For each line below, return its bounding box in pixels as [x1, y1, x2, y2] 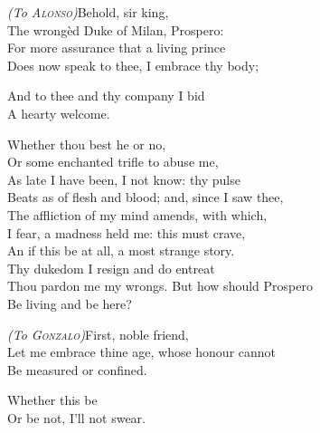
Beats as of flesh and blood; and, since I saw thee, [7, 188, 284, 207]
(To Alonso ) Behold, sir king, [7, 3, 169, 21]
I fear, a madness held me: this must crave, [7, 223, 246, 242]
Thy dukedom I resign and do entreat [7, 258, 215, 277]
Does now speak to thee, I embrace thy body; [7, 55, 259, 74]
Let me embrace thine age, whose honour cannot [7, 342, 277, 361]
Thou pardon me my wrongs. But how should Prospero [7, 276, 313, 295]
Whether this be [7, 390, 98, 409]
